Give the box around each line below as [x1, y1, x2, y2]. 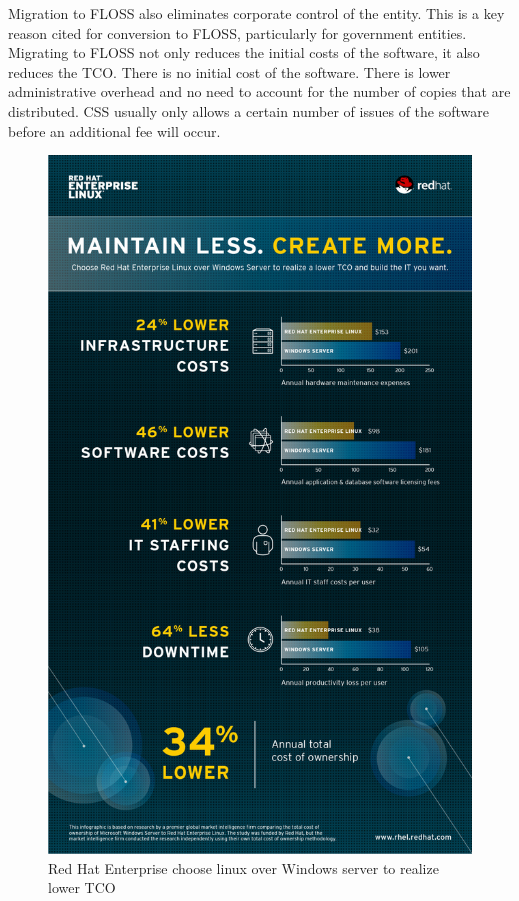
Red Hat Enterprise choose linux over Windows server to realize [48, 857, 439, 878]
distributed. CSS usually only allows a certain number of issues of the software [8, 100, 489, 121]
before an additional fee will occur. [8, 120, 221, 141]
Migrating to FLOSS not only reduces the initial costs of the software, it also [8, 42, 480, 63]
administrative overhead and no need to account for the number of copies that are [8, 81, 511, 102]
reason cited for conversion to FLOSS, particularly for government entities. [8, 22, 467, 43]
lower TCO [48, 877, 116, 898]
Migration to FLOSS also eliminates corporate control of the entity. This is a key [8, 3, 505, 23]
